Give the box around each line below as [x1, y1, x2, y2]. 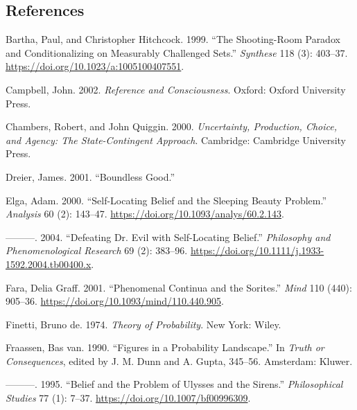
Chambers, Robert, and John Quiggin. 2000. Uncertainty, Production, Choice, [6, 119, 337, 134]
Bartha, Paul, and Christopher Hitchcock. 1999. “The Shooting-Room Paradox [6, 32, 340, 46]
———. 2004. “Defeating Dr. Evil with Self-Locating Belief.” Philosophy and [6, 229, 331, 244]
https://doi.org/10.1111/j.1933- [190, 243, 324, 258]
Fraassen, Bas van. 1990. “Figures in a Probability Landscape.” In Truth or [6, 340, 324, 355]
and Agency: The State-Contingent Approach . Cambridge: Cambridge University [6, 132, 346, 147]
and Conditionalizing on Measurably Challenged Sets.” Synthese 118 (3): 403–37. [6, 45, 348, 60]
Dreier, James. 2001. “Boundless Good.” [6, 169, 175, 184]
